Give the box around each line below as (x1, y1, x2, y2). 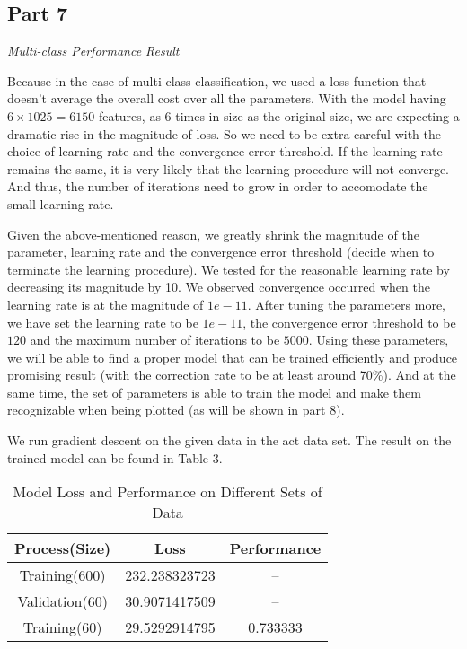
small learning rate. (7, 194, 114, 213)
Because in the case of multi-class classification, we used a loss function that (7, 71, 427, 90)
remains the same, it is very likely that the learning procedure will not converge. (7, 159, 449, 178)
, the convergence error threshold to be (242, 312, 456, 331)
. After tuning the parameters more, (247, 294, 446, 313)
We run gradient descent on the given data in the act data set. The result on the (7, 431, 452, 450)
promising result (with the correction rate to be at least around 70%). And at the (7, 365, 456, 384)
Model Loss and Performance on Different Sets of (13, 481, 322, 503)
